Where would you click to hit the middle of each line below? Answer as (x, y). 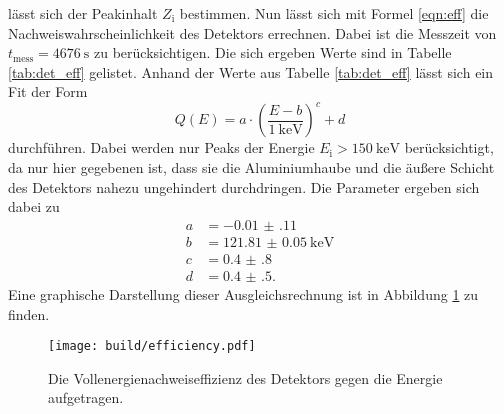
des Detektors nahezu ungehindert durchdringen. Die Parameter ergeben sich (244, 186)
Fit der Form (48, 91)
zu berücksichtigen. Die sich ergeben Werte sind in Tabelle (273, 52)
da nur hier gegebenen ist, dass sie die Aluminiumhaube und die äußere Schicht (251, 167)
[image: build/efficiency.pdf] (152, 346)
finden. (29, 313)
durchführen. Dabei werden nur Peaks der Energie (161, 147)
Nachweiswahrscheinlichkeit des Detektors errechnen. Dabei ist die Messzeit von (252, 32)
